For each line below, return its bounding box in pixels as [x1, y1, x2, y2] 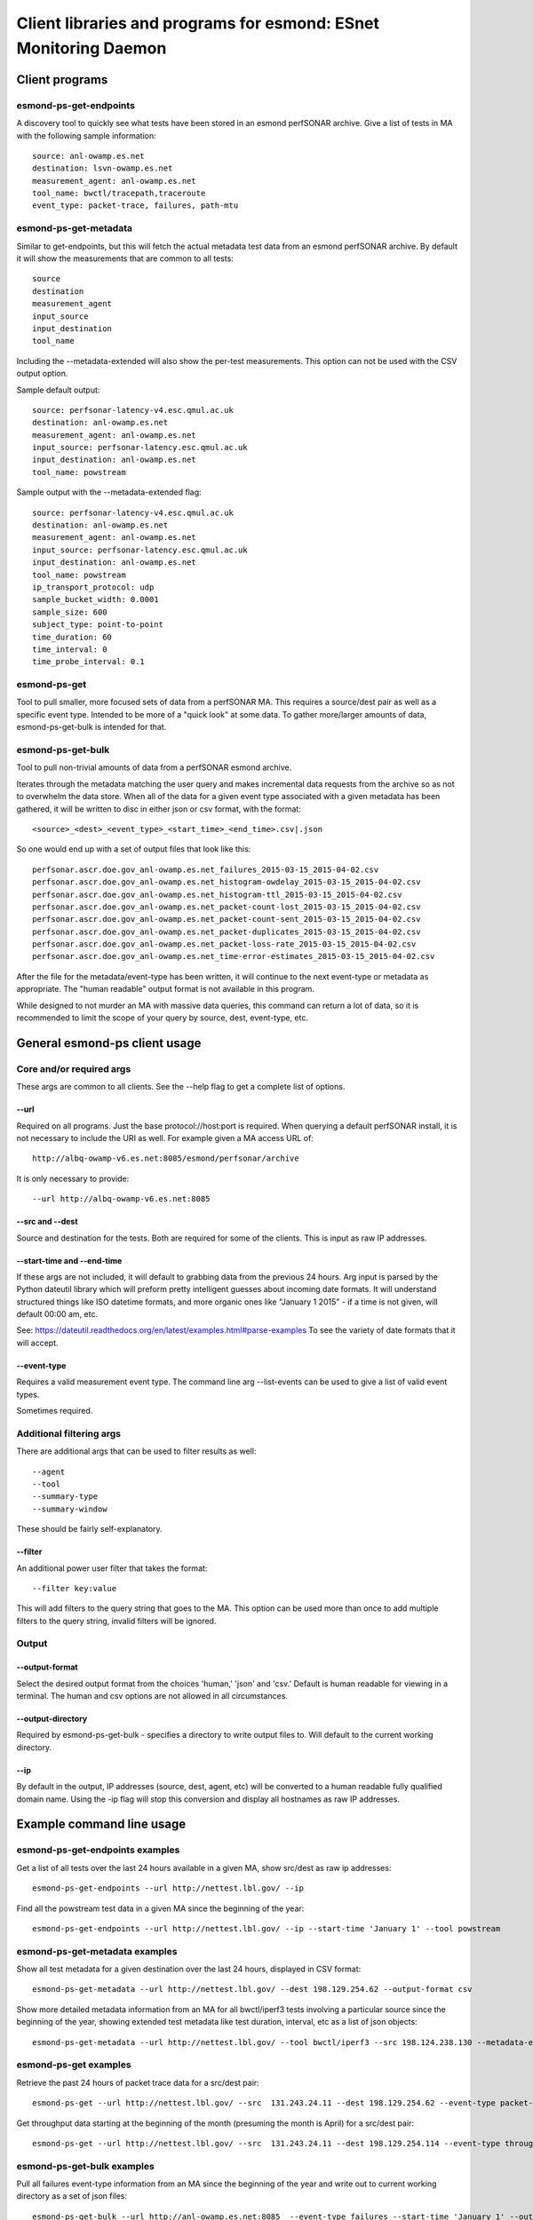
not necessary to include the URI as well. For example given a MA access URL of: [16, 1132, 314, 1143]
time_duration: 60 [32, 631, 113, 642]
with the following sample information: [16, 130, 157, 141]
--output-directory [16, 1714, 88, 1724]
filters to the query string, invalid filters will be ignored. [16, 1615, 217, 1626]
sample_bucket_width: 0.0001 [32, 595, 159, 605]
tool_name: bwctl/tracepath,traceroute [32, 188, 206, 199]
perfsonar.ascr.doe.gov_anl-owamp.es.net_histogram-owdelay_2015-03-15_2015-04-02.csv [32, 877, 421, 887]
